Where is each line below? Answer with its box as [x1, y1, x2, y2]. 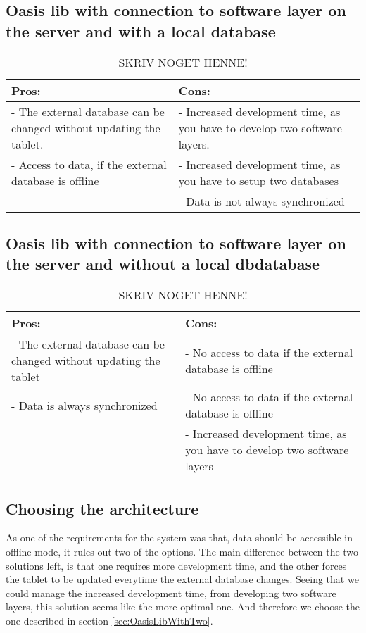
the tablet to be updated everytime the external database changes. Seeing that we [6, 572, 359, 587]
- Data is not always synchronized [178, 192, 345, 209]
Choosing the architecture [6, 497, 199, 519]
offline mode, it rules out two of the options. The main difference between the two [6, 544, 359, 558]
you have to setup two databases [178, 172, 339, 189]
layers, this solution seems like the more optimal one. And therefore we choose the [6, 599, 360, 614]
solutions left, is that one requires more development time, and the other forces [6, 558, 347, 572]
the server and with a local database [6, 20, 276, 42]
